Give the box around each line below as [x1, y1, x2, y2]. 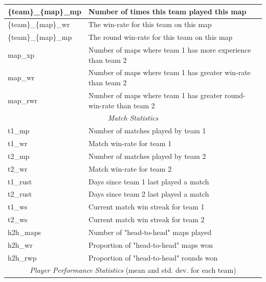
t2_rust [8, 189, 32, 199]
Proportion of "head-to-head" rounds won [88, 252, 218, 263]
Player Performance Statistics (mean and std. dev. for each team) [30, 265, 236, 275]
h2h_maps [8, 226, 41, 237]
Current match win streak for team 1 [88, 201, 205, 212]
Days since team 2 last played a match [88, 189, 209, 199]
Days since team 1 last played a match [88, 176, 209, 186]
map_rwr [8, 95, 38, 105]
